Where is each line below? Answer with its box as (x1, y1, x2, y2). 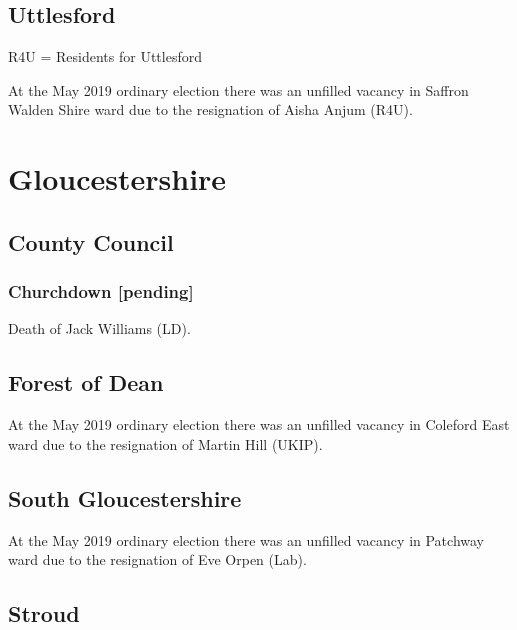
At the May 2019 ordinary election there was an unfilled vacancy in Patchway (8, 529, 484, 550)
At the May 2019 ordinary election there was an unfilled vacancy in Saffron (8, 79, 469, 100)
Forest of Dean (8, 367, 164, 398)
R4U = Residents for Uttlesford (8, 46, 202, 67)
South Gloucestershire (8, 482, 242, 513)
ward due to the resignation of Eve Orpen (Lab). (8, 549, 307, 570)
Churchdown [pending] (8, 279, 194, 304)
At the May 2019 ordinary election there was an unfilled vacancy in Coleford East (8, 414, 510, 435)
